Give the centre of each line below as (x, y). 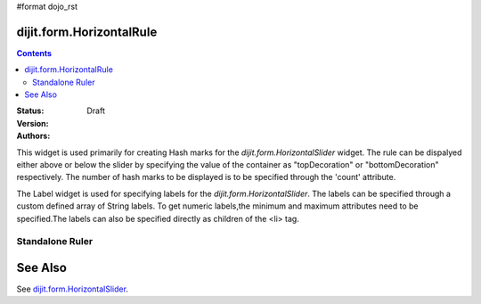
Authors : (33, 136)
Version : (33, 123)
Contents (34, 53)
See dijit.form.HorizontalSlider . (73, 289)
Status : (30, 111)
